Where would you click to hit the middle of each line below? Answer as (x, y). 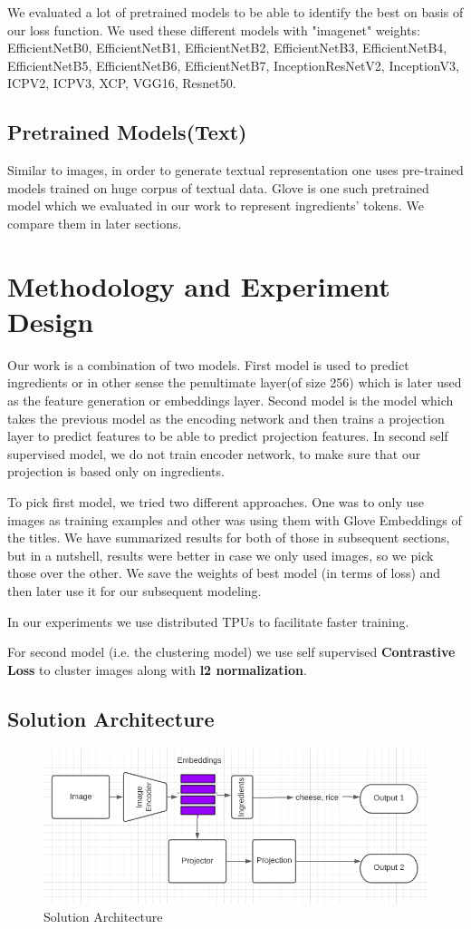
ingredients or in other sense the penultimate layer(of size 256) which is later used (235, 382)
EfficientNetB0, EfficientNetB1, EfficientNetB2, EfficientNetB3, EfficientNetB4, (227, 48)
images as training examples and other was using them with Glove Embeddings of (235, 519)
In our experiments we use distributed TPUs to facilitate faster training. (208, 621)
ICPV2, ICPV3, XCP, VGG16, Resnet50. (122, 83)
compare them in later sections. (95, 223)
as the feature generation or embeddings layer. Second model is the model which (231, 401)
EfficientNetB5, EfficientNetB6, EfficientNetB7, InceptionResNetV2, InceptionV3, (233, 65)
